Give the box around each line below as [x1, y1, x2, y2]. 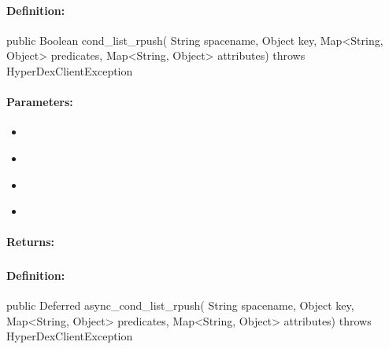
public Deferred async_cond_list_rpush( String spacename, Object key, [6, 297, 354, 314]
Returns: [6, 233, 55, 250]
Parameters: [6, 94, 73, 110]
